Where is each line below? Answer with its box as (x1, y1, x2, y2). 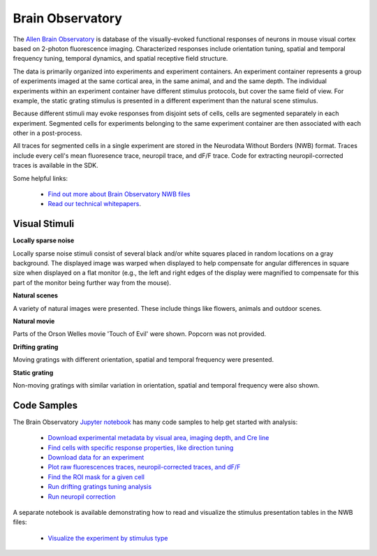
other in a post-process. (13, 129, 83, 138)
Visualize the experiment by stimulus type (47, 534, 168, 542)
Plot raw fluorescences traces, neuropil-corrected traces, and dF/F (47, 463, 241, 471)
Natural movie (13, 317, 55, 325)
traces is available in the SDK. (13, 161, 99, 170)
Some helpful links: (13, 174, 68, 182)
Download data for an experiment (47, 453, 145, 462)
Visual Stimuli (13, 218, 75, 230)
